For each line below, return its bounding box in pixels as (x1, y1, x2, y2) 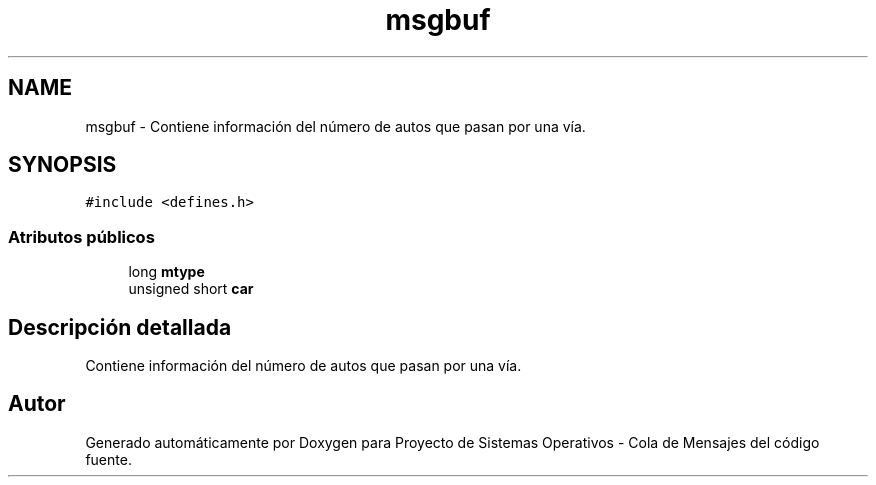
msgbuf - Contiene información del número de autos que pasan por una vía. (85, 117, 586, 135)
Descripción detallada (8, 314, 232, 340)
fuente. (85, 450, 132, 468)
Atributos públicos (8, 226, 155, 247)
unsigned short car (128, 280, 254, 298)
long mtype (128, 263, 205, 281)
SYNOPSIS (8, 152, 117, 178)
